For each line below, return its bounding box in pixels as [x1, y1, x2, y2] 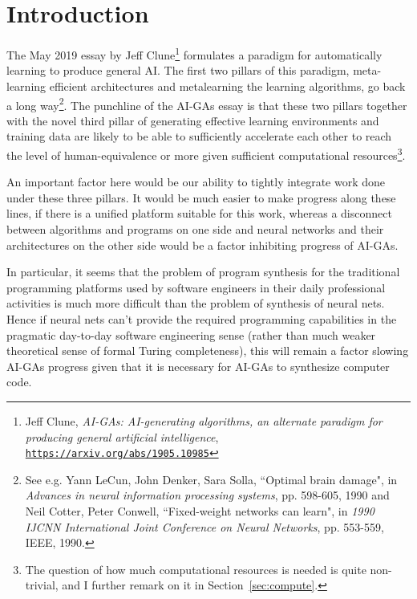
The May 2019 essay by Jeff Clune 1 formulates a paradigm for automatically [6, 44, 383, 63]
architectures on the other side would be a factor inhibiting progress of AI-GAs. [6, 236, 399, 253]
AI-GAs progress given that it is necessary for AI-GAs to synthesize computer [6, 357, 390, 374]
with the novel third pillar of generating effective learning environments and [6, 112, 379, 128]
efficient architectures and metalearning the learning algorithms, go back [49, 77, 406, 94]
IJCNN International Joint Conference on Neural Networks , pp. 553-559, [25, 518, 384, 535]
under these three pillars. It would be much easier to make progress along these [6, 189, 396, 206]
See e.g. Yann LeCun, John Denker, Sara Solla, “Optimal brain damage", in [25, 471, 398, 487]
